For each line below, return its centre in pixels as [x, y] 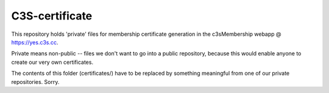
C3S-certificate [52, 16]
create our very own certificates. [52, 62]
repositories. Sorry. [35, 81]
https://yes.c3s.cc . [35, 42]
